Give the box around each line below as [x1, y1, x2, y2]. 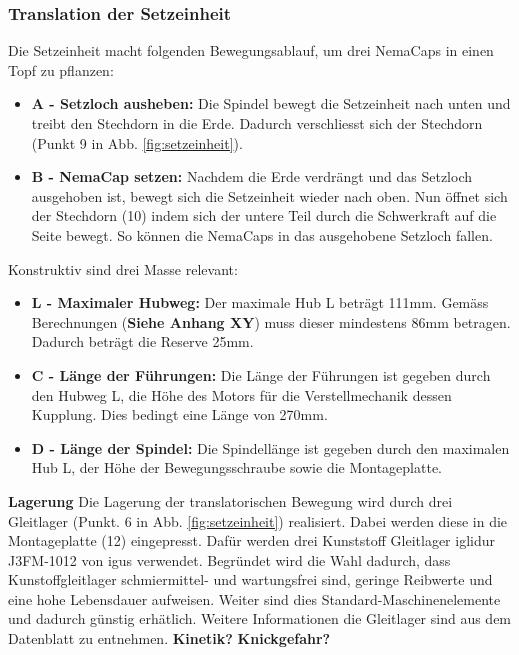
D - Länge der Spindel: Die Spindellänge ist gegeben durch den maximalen [31, 437, 510, 458]
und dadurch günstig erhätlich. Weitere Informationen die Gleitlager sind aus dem [8, 608, 512, 629]
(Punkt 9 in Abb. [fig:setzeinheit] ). [31, 132, 243, 153]
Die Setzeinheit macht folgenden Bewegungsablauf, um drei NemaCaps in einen [8, 40, 494, 61]
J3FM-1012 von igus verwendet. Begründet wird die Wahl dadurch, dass [8, 549, 451, 570]
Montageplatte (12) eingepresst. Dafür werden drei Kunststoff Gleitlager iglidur [8, 530, 495, 551]
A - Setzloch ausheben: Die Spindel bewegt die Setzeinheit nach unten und [31, 93, 511, 114]
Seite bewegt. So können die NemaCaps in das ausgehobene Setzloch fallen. [31, 224, 493, 245]
